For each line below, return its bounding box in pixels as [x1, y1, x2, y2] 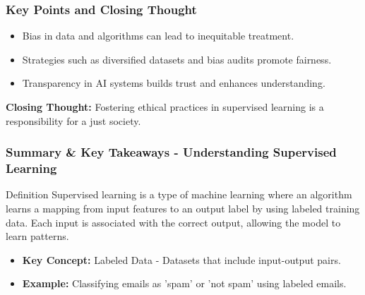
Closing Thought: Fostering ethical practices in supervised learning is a [6, 100, 324, 114]
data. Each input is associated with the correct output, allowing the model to [6, 215, 341, 229]
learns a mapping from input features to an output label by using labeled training [6, 200, 360, 215]
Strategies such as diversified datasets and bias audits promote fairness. [22, 52, 332, 66]
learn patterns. [6, 229, 69, 243]
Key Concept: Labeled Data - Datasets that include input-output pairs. [22, 252, 341, 267]
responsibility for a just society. [6, 113, 141, 128]
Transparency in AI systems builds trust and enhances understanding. [22, 76, 325, 90]
